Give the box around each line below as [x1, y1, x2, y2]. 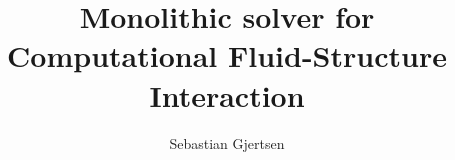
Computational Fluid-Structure [7, 35, 447, 76]
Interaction [149, 74, 305, 115]
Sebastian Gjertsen [169, 132, 285, 153]
